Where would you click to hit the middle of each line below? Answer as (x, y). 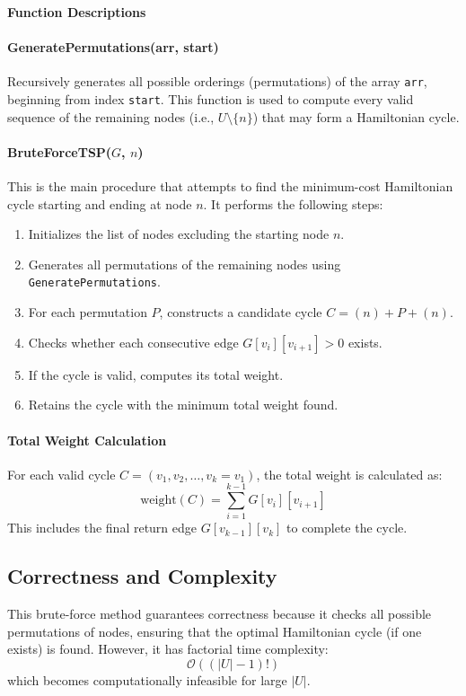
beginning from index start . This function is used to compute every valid (211, 99)
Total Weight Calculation (87, 440)
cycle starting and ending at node (100, 203)
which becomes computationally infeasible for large (147, 680)
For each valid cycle (62, 474)
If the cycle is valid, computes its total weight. (156, 374)
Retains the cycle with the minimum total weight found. (183, 405)
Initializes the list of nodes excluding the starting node (179, 234)
